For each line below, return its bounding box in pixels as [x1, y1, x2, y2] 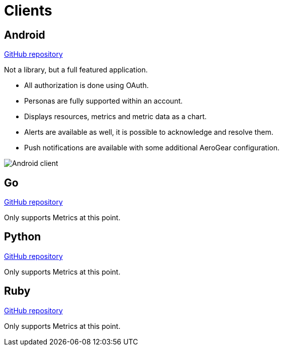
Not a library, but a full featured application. [4, 65, 148, 74]
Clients [4, 2, 52, 19]
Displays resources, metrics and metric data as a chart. [24, 112, 207, 121]
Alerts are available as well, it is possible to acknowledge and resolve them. [24, 128, 273, 137]
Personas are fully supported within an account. [24, 97, 183, 106]
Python [4, 230, 41, 243]
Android [4, 28, 45, 41]
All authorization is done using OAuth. [24, 81, 149, 90]
